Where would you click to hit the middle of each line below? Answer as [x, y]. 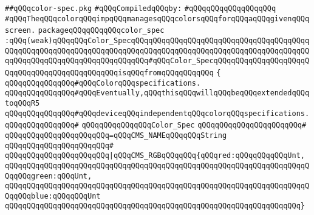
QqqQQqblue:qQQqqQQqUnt [53, 196]
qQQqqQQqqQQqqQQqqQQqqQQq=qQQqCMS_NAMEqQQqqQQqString [116, 135]
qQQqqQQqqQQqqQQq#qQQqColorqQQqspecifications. [103, 83]
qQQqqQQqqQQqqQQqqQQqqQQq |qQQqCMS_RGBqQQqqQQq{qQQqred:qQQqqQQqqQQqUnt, [155, 156]
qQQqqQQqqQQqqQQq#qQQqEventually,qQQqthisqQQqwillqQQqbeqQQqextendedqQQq [157, 93]
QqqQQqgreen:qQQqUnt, [49, 176]
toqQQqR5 [22, 103]
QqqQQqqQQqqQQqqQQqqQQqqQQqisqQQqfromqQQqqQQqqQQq [109, 73]
